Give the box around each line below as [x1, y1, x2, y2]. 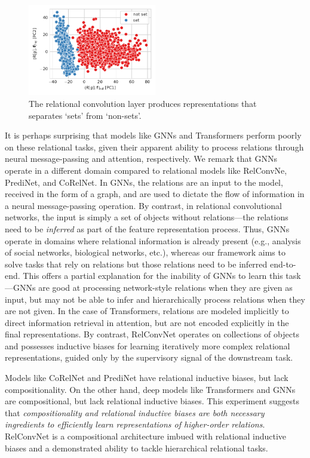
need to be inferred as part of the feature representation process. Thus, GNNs [5, 222, 290, 235]
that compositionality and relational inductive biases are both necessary [5, 406, 265, 419]
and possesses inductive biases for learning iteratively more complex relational [5, 339, 290, 352]
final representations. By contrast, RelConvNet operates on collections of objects [5, 328, 299, 340]
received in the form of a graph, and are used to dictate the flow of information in [5, 187, 305, 200]
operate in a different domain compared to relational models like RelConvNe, [5, 164, 287, 176]
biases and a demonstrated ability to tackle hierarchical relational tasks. [5, 441, 268, 454]
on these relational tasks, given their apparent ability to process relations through [5, 140, 304, 153]
